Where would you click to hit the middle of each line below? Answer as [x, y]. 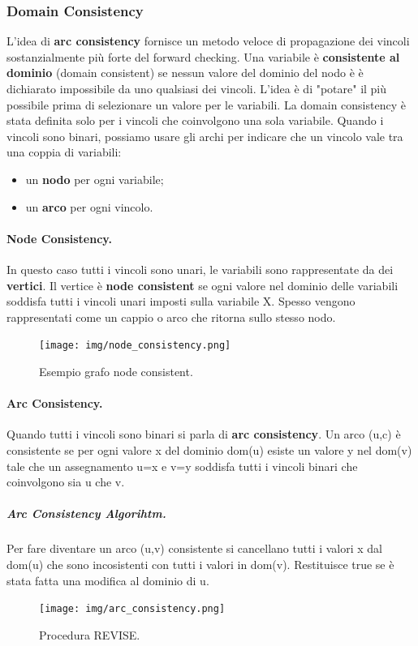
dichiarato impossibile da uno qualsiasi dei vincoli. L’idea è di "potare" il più [197, 88]
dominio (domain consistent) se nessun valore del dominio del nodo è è [185, 73]
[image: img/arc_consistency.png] [132, 609]
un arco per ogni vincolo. [89, 206]
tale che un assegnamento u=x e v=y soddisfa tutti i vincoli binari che [182, 466]
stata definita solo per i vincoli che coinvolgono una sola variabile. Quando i [195, 120]
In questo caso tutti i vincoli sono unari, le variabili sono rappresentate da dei [200, 269]
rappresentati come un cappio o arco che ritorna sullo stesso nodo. [171, 317]
